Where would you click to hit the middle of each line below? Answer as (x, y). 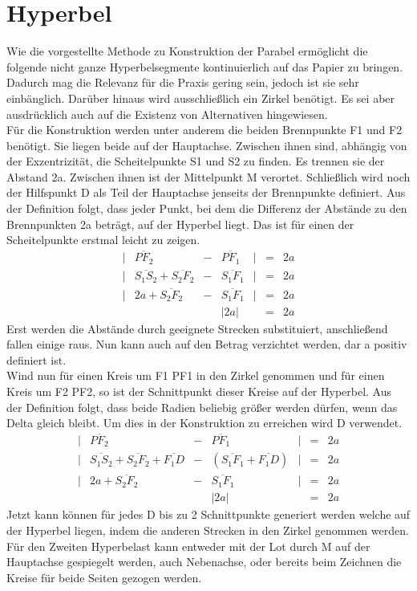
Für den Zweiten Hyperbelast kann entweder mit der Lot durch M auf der (188, 546)
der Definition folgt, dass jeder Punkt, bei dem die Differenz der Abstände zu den (207, 208)
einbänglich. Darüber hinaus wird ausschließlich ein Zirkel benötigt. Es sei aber (201, 98)
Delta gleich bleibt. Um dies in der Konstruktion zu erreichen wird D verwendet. (204, 423)
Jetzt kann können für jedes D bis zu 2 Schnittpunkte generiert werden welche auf (208, 514)
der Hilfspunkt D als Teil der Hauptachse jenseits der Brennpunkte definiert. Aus (206, 192)
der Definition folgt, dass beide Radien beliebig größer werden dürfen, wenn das (202, 407)
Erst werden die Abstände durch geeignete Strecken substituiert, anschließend (197, 328)
